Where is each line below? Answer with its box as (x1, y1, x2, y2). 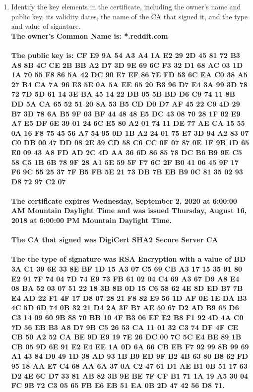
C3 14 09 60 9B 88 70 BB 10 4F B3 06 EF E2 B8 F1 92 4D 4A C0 (11, 312, 244, 322)
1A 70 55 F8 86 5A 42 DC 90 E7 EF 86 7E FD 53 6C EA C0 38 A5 (11, 69, 248, 80)
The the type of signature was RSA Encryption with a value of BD (11, 254, 246, 264)
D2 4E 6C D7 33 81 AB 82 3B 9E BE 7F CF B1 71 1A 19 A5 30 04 (11, 370, 249, 381)
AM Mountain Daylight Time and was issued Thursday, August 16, (11, 205, 247, 216)
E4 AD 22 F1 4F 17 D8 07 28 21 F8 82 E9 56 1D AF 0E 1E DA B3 (11, 292, 247, 303)
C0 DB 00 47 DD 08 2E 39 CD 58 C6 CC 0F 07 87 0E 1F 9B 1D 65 (11, 137, 250, 148)
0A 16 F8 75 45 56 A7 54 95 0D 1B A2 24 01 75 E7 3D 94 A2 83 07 (11, 127, 249, 138)
